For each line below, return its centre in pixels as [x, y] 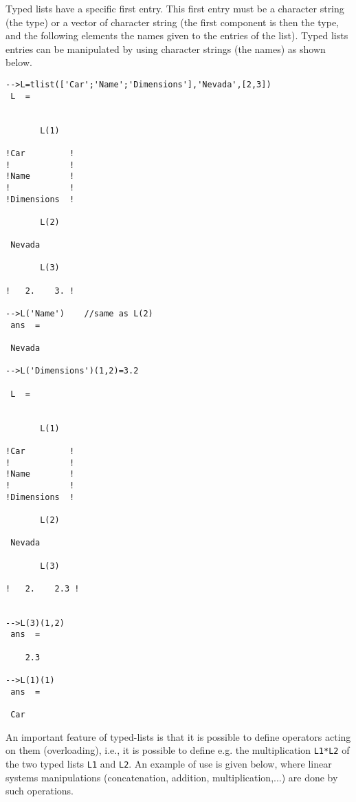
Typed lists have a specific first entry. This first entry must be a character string [175, 8]
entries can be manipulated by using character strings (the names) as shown [166, 48]
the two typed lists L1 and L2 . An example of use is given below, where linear [169, 763]
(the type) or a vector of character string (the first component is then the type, [173, 22]
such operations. [40, 791]
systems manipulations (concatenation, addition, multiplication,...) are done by [172, 777]
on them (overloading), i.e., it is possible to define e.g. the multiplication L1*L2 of [178, 750]
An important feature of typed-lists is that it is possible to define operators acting [178, 736]
